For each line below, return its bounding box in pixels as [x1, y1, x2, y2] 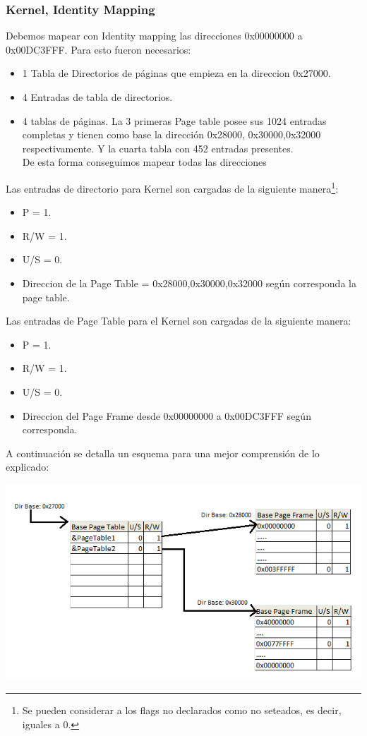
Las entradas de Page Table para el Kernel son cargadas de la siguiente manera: [6, 313, 351, 328]
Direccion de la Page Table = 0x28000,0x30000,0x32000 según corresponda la [22, 276, 356, 290]
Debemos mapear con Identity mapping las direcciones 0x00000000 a [6, 28, 303, 43]
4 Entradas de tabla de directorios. [22, 90, 173, 104]
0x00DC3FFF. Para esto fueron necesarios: [6, 42, 191, 56]
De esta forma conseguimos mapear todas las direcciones [22, 155, 267, 169]
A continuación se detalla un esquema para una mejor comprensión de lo [6, 445, 320, 460]
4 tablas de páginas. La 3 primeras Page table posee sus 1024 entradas [22, 113, 327, 128]
